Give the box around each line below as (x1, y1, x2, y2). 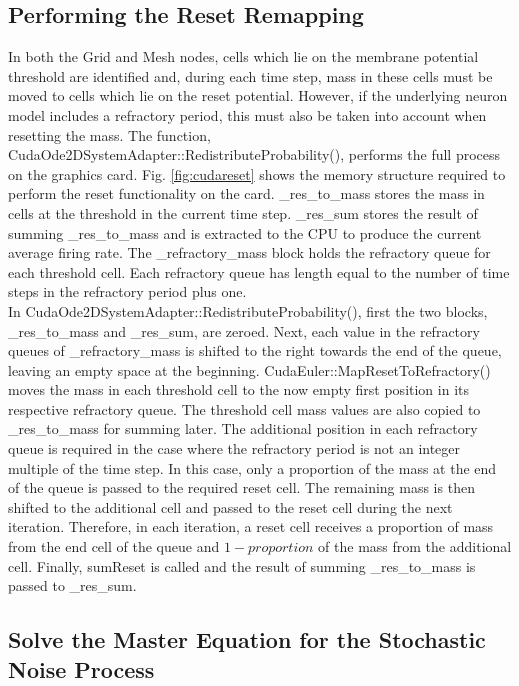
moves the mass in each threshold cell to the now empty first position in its (8, 379, 470, 400)
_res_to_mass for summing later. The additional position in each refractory (8, 418, 478, 439)
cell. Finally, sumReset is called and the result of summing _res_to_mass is (8, 555, 476, 576)
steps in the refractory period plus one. (8, 281, 247, 302)
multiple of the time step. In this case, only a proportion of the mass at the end (8, 457, 497, 478)
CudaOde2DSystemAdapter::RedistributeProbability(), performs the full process (8, 144, 501, 165)
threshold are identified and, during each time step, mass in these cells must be (8, 65, 493, 86)
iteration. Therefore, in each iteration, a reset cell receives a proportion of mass (8, 516, 494, 537)
